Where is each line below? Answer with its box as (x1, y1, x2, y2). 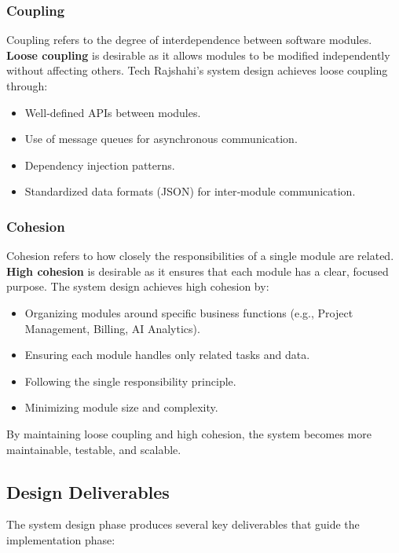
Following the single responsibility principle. (24, 372, 236, 389)
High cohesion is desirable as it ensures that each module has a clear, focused (6, 262, 389, 279)
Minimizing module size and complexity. (24, 399, 218, 416)
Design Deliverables (6, 479, 170, 504)
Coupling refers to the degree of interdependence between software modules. (6, 31, 372, 48)
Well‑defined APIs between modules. (24, 104, 201, 120)
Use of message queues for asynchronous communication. (24, 130, 298, 147)
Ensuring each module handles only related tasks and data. (24, 346, 310, 363)
